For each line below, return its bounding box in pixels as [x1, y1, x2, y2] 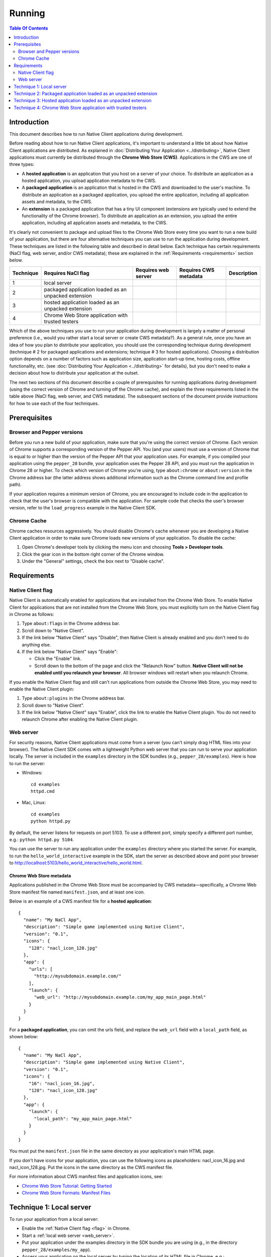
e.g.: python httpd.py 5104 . [9, 836, 74, 842]
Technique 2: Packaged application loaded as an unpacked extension [14, 91, 158, 97]
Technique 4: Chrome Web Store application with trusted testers [14, 105, 147, 111]
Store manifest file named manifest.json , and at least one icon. [9, 889, 145, 895]
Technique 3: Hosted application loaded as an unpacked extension [14, 98, 152, 104]
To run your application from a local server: [9, 1216, 99, 1222]
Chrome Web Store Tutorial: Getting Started [22, 1183, 112, 1189]
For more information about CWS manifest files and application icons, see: [9, 1174, 163, 1180]
